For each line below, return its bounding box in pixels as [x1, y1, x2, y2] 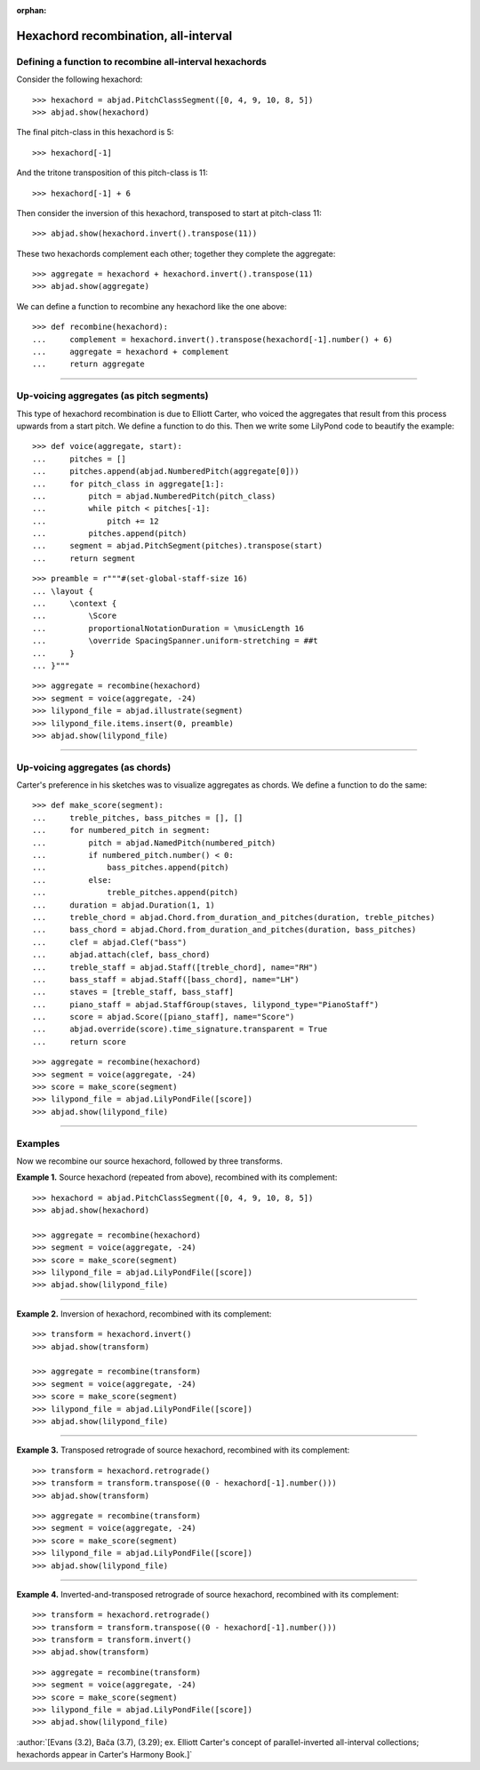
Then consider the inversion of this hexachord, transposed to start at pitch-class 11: [16, 207, 322, 218]
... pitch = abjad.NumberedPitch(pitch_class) [32, 491, 276, 501]
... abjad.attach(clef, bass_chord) [32, 949, 211, 960]
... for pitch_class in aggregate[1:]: [32, 478, 225, 489]
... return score [32, 1037, 126, 1046]
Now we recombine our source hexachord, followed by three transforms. [16, 1156, 284, 1166]
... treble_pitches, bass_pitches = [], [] [32, 813, 244, 822]
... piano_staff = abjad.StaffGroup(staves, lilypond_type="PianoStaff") [32, 999, 380, 1009]
